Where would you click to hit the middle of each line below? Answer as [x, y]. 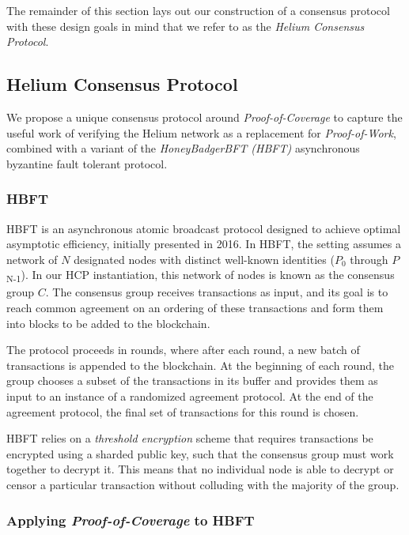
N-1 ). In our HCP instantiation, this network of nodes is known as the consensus [201, 276]
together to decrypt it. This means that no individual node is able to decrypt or [200, 469]
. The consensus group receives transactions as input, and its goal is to [217, 292]
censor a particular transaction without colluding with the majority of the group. [203, 485]
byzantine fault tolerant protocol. [87, 163]
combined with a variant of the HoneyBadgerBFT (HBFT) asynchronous [183, 148]
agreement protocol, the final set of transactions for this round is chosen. [183, 411]
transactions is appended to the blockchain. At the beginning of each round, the [200, 365]
